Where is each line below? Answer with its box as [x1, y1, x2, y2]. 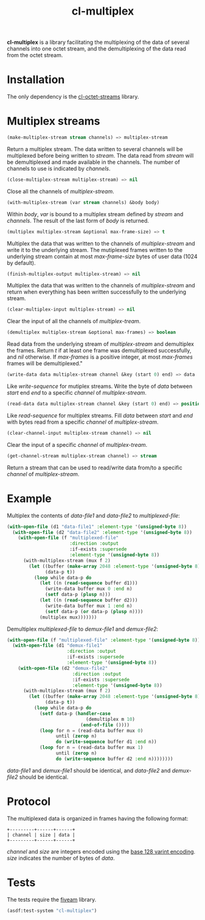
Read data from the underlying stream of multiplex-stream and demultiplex [7, 340, 194, 348]
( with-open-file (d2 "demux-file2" [18, 665, 108, 671]
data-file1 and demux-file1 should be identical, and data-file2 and [7, 767, 171, 774]
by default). [7, 259, 36, 266]
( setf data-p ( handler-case [39, 711, 111, 717]
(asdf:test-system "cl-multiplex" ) [7, 907, 97, 914]
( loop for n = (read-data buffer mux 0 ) [39, 728, 144, 734]
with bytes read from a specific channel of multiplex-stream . [7, 418, 159, 426]
